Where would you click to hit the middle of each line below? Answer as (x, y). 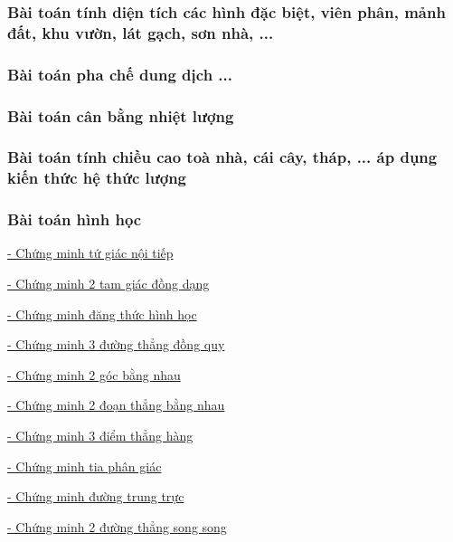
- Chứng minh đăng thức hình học (102, 314)
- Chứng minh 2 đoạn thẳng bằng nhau (116, 405)
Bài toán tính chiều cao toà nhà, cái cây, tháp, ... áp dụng (222, 157)
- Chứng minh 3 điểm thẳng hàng (100, 435)
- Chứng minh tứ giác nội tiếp (90, 253)
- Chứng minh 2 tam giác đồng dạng (109, 284)
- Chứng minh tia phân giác (85, 466)
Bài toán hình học (75, 219)
